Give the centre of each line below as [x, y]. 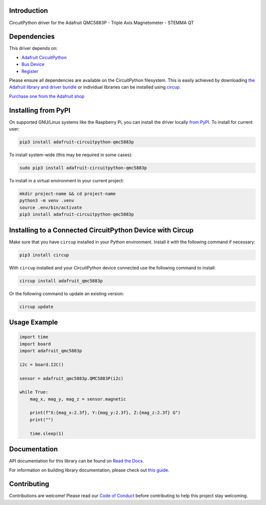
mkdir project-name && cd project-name [67, 194]
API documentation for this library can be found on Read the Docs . [77, 461]
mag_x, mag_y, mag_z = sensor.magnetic [78, 399]
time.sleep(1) [47, 433]
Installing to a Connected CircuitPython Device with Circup [101, 230]
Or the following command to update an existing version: [66, 294]
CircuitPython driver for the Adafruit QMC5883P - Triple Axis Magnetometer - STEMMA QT [101, 23]
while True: [34, 392]
